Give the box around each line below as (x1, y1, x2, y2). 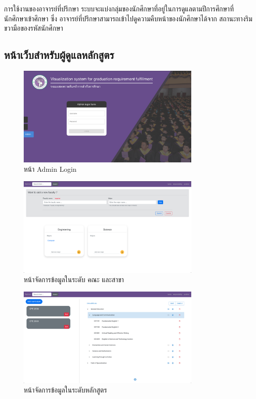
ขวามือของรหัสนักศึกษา (4, 23, 63, 33)
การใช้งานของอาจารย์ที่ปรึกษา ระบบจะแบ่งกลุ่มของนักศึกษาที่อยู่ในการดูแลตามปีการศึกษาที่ (4, 3, 234, 13)
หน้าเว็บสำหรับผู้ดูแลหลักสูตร (4, 47, 114, 62)
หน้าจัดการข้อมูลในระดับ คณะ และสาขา (24, 274, 124, 285)
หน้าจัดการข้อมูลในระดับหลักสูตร (24, 385, 107, 395)
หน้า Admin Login (24, 164, 77, 174)
